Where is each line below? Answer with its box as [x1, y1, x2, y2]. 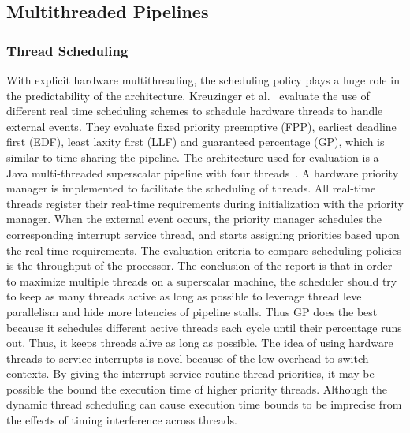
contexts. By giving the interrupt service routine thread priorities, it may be [6, 365, 375, 382]
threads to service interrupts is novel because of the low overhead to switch [6, 349, 369, 366]
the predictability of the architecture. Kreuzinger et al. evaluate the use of [6, 87, 370, 103]
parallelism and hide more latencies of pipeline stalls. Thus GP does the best [6, 303, 378, 319]
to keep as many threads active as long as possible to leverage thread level [6, 288, 365, 304]
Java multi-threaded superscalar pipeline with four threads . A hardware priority [6, 164, 399, 181]
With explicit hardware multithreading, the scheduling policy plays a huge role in [6, 72, 400, 88]
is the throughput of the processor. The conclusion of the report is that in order [6, 257, 393, 274]
